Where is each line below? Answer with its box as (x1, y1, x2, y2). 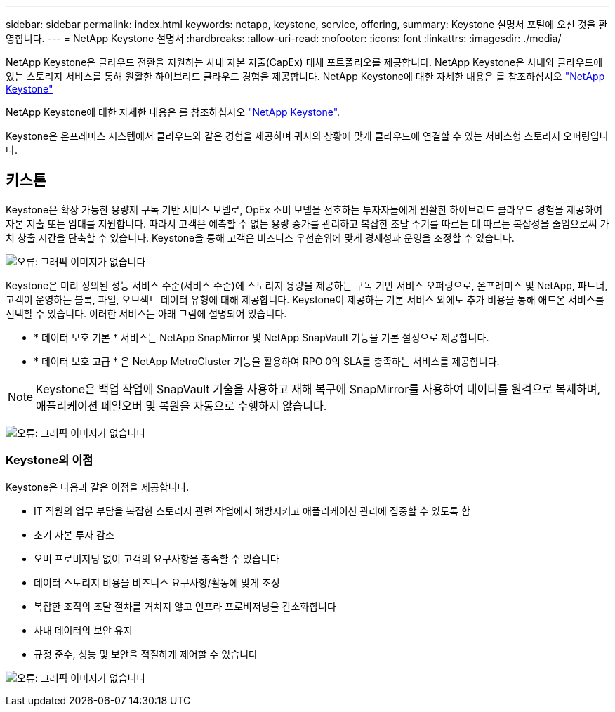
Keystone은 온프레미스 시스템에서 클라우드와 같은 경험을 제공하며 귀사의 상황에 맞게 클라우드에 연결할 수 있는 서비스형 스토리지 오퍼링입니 (6, 130, 609, 142)
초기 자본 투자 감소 (34, 528, 114, 541)
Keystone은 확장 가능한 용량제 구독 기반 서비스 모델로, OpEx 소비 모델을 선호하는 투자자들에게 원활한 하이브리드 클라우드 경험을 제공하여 (6, 203, 603, 216)
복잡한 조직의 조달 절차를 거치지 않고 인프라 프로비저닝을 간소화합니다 (34, 600, 336, 612)
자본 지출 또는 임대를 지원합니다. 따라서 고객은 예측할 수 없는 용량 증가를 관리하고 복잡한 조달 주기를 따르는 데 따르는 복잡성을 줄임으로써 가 (6, 217, 609, 230)
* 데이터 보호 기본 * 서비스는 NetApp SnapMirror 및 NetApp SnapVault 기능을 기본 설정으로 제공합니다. (34, 331, 489, 343)
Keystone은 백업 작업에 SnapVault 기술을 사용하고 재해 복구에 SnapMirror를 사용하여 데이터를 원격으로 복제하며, (36, 381, 601, 396)
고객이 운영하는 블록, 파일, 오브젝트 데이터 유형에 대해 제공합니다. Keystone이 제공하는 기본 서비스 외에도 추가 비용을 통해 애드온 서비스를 (6, 293, 604, 305)
